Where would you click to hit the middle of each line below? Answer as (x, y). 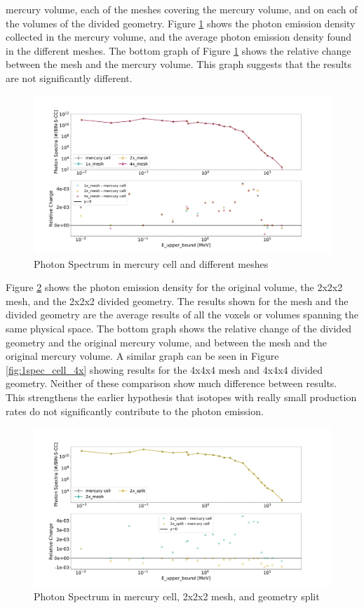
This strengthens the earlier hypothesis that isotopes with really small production (181, 397)
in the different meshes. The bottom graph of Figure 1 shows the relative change (178, 50)
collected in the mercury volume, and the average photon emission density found (179, 37)
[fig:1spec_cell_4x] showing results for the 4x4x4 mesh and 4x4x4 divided (164, 369)
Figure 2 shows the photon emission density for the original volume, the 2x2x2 (174, 287)
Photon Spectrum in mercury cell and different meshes (151, 263)
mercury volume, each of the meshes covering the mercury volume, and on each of (182, 9)
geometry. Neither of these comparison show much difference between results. (171, 383)
